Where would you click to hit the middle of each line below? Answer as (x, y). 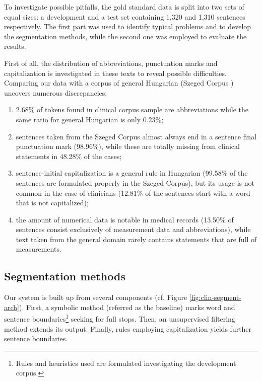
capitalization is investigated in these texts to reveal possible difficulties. (115, 73)
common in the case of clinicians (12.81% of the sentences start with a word (133, 193)
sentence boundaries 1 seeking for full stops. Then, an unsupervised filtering (120, 318)
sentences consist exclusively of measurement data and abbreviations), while (133, 229)
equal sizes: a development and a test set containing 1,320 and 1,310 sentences (125, 16)
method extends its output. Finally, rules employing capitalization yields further (128, 328)
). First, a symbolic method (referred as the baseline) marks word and (127, 307)
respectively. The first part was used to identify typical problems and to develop (128, 26)
